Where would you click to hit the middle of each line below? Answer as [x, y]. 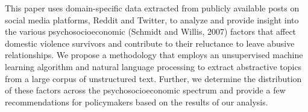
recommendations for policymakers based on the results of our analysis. [137, 102]
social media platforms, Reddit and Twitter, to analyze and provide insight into [152, 19]
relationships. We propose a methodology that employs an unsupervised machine [154, 55]
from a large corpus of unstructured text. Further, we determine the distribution [153, 78]
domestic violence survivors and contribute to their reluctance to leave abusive [150, 43]
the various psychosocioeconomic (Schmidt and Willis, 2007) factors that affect [151, 31]
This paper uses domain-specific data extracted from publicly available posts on [152, 8]
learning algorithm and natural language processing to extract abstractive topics [153, 66]
